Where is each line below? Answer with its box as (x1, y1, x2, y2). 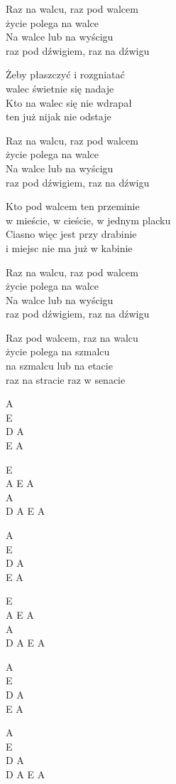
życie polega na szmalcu (6, 344, 110, 359)
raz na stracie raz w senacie (6, 372, 126, 387)
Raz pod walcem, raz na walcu (6, 330, 138, 345)
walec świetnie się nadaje (6, 80, 114, 95)
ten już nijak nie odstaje (6, 109, 111, 124)
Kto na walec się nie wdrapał (6, 95, 132, 110)
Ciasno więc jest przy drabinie (6, 226, 137, 241)
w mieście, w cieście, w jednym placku (6, 212, 171, 227)
